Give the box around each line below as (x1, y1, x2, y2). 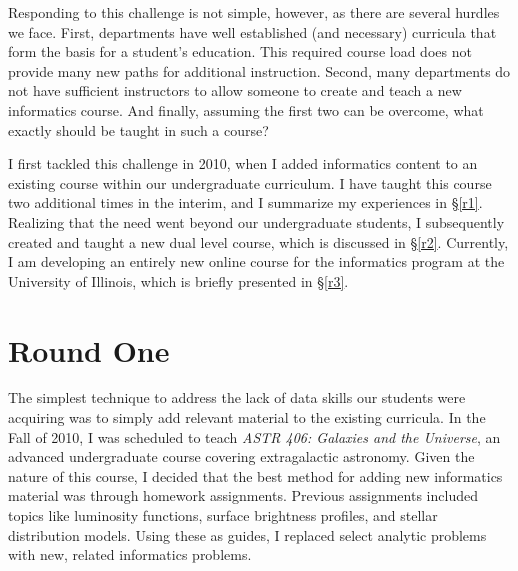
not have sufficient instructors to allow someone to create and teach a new (8, 80, 462, 101)
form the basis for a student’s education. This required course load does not (8, 41, 472, 62)
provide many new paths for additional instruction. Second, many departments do (8, 60, 511, 81)
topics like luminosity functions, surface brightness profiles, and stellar (8, 505, 438, 525)
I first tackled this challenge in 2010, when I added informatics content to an (8, 153, 478, 174)
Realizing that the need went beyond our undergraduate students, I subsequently (8, 211, 505, 232)
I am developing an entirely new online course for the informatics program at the (8, 251, 505, 272)
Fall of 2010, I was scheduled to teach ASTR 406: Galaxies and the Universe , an (8, 426, 501, 447)
